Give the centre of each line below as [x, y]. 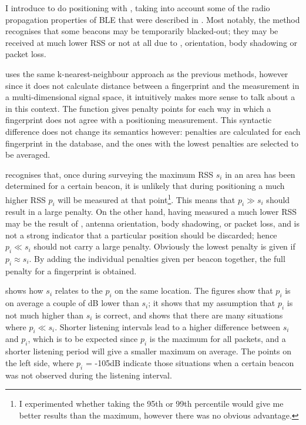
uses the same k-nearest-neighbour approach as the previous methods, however [147, 73]
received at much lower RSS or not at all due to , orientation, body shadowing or [152, 42]
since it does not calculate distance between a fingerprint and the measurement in [152, 85]
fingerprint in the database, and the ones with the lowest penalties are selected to [152, 143]
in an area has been [260, 174]
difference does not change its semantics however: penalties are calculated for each [153, 131]
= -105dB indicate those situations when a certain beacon [190, 362]
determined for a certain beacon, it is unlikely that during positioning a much [145, 186]
